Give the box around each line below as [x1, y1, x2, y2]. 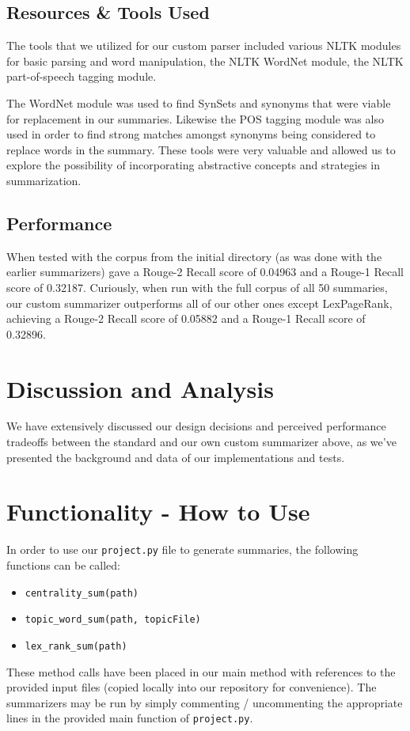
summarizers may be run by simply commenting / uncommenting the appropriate [6, 694, 403, 710]
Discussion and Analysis [6, 372, 274, 404]
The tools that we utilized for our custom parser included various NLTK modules [6, 37, 401, 54]
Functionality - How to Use [6, 495, 310, 528]
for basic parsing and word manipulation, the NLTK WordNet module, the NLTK [6, 52, 404, 69]
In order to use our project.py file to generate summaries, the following [6, 541, 359, 558]
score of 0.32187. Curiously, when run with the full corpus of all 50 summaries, [6, 278, 388, 295]
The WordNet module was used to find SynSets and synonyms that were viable [6, 94, 391, 111]
